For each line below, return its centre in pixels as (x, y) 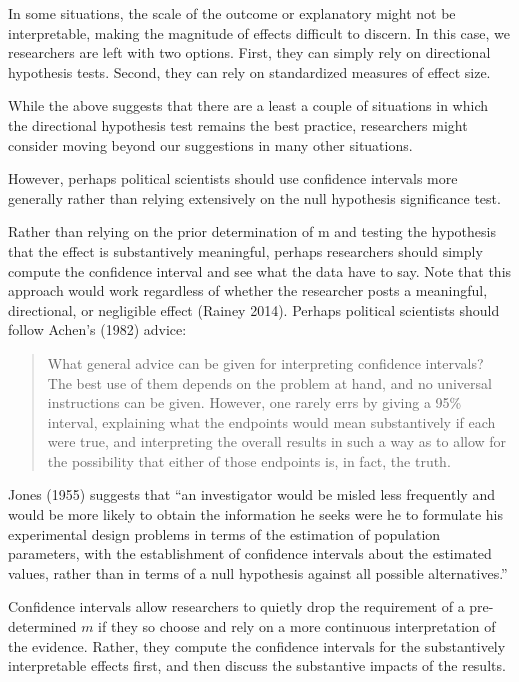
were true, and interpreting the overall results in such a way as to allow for (277, 441)
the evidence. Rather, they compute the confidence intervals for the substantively (257, 645)
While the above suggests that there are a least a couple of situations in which (248, 105)
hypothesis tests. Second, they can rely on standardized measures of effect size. (249, 71)
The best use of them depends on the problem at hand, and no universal (269, 382)
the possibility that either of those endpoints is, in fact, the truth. (249, 460)
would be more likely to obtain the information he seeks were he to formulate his (256, 514)
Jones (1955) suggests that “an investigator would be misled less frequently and (251, 494)
